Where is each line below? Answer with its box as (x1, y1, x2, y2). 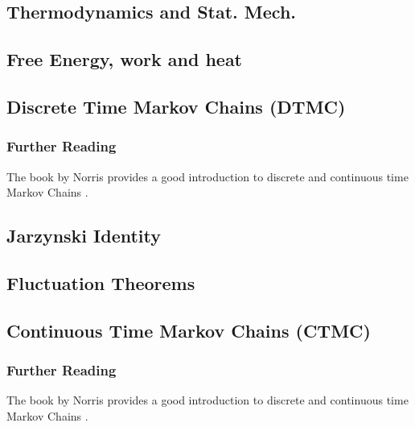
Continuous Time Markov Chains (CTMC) (6, 317, 371, 342)
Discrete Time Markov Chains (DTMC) (6, 93, 346, 118)
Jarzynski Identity (6, 223, 162, 248)
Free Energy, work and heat (6, 47, 243, 72)
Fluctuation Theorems (6, 270, 195, 295)
